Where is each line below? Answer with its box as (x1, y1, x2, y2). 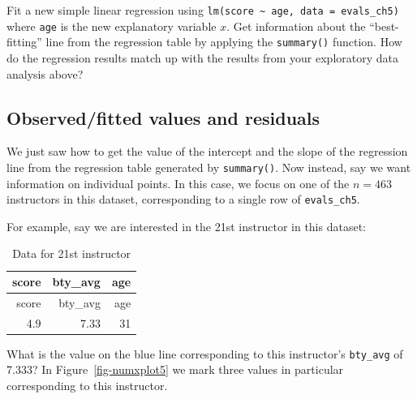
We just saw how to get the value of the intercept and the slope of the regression (6, 143, 408, 160)
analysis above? (6, 65, 84, 82)
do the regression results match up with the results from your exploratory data (6, 49, 398, 66)
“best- (369, 17, 399, 34)
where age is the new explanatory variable (6, 17, 217, 34)
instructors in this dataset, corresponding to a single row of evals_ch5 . (6, 191, 360, 208)
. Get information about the (226, 17, 366, 34)
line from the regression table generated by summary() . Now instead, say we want (6, 158, 411, 175)
